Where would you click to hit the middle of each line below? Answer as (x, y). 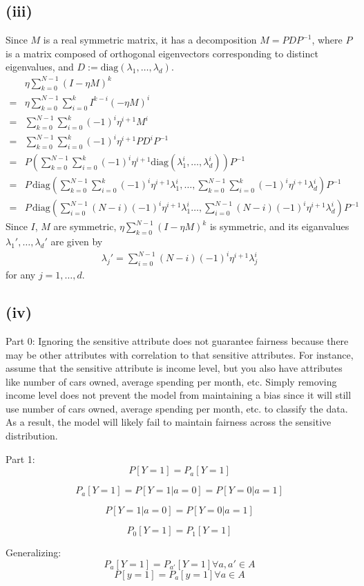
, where (327, 40)
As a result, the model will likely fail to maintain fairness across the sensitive (169, 422)
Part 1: (20, 459)
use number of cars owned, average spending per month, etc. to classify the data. (177, 408)
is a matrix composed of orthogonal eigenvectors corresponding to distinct (162, 53)
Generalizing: (33, 552)
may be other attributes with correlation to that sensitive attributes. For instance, (180, 354)
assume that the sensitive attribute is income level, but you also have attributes (174, 368)
